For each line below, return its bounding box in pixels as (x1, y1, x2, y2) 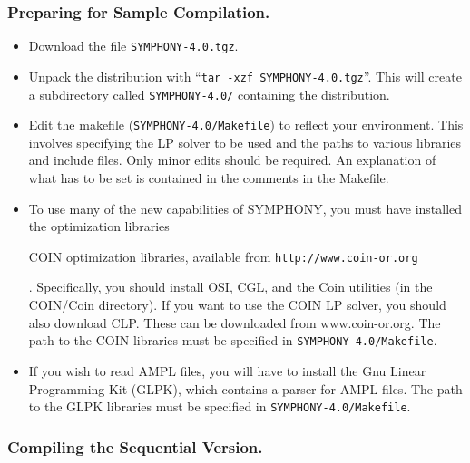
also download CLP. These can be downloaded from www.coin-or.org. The (28, 313, 441, 332)
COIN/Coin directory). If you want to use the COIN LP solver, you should (28, 295, 446, 314)
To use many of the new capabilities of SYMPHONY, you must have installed (28, 198, 463, 217)
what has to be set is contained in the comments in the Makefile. (28, 169, 389, 188)
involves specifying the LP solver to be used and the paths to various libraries (28, 132, 462, 151)
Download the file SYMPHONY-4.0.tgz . (28, 36, 239, 55)
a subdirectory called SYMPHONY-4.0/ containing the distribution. (28, 84, 390, 103)
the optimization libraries (28, 217, 170, 236)
